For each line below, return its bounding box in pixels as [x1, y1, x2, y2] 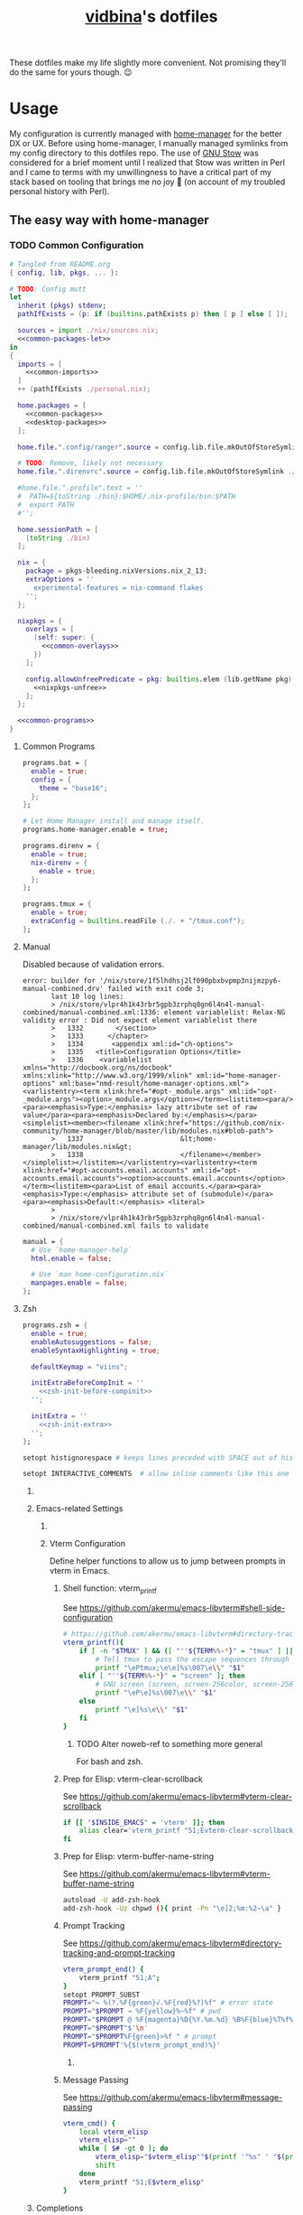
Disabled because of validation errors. [22, 958, 165, 969]
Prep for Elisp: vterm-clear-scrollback [62, 1773, 203, 1784]
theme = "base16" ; [39, 783, 108, 792]
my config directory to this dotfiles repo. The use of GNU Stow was [9, 147, 259, 159]
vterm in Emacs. [49, 1565, 110, 1576]
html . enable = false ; [31, 1254, 113, 1263]
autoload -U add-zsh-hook [62, 1895, 161, 1905]
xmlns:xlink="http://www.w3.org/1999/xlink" [22, 1070, 193, 1080]
